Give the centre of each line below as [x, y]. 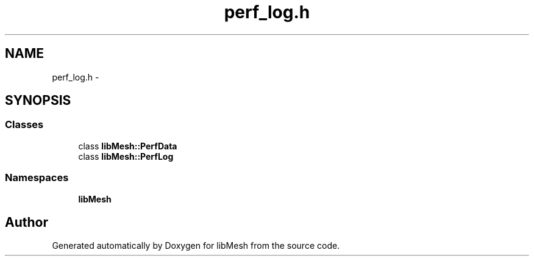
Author [27, 222]
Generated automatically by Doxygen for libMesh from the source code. [196, 246]
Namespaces [37, 178]
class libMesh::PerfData [128, 146]
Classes [24, 125]
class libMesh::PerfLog [126, 156]
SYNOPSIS [38, 101]
